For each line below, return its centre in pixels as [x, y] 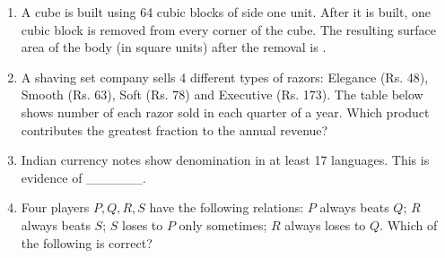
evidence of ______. [84, 177]
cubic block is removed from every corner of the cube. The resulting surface [228, 29]
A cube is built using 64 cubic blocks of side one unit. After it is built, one [226, 12]
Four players [55, 207]
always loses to [325, 224]
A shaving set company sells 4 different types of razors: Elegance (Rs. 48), [225, 77]
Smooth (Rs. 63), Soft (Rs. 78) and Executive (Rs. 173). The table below [222, 95]
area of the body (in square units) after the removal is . [174, 47]
